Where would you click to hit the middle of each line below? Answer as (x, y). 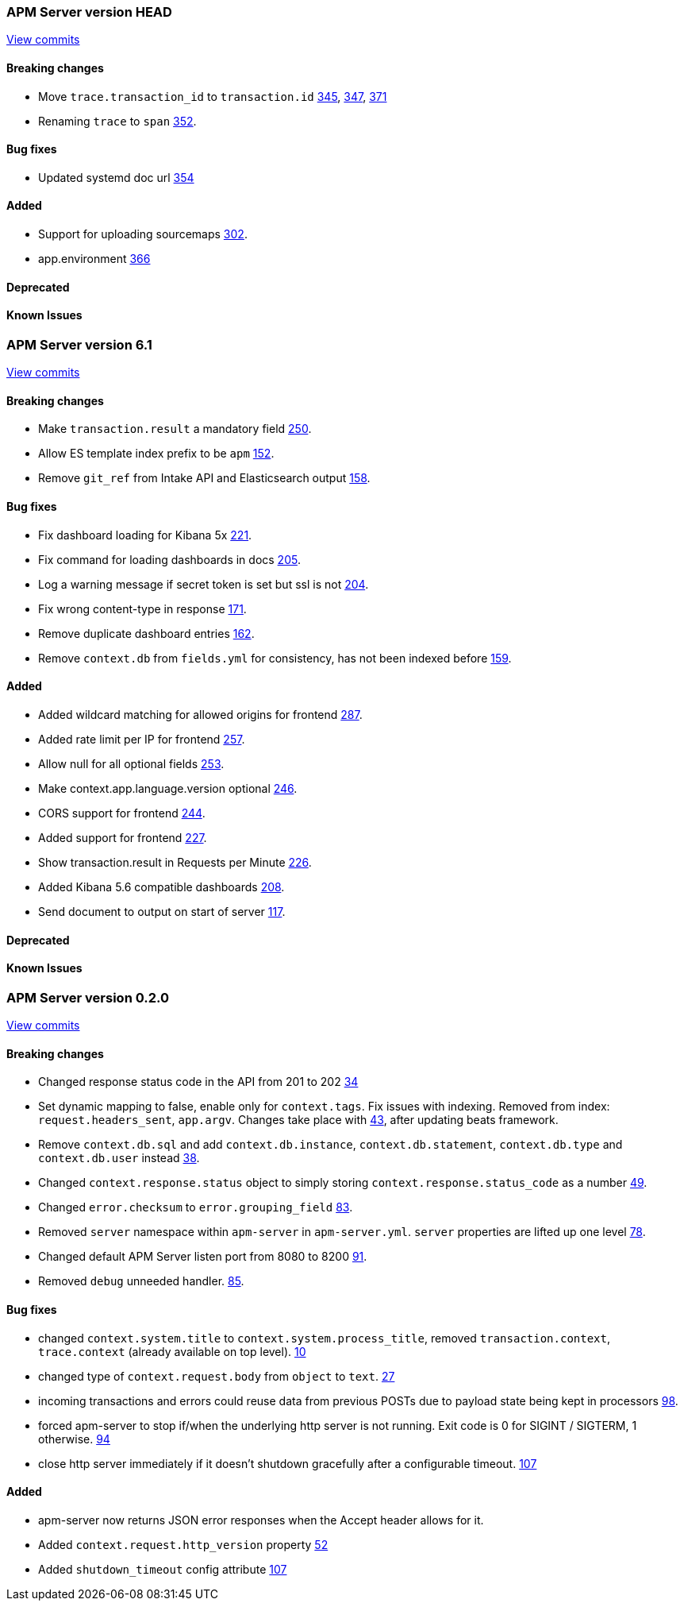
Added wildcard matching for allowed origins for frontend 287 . (200, 714)
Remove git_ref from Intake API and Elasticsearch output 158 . (204, 478)
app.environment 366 (94, 259)
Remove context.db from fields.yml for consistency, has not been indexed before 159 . (275, 658)
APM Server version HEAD (89, 12)
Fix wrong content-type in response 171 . (142, 608)
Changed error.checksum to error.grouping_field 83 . (196, 1207)
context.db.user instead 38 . (119, 1158)
